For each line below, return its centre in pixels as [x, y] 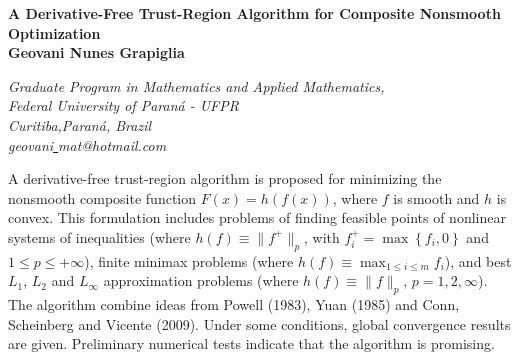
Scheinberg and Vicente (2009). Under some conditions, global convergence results [259, 323]
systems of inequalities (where [99, 236]
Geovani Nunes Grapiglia [96, 52]
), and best [478, 260]
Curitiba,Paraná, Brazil [80, 124]
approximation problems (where [201, 280]
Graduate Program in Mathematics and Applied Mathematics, [196, 85]
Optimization [54, 32]
